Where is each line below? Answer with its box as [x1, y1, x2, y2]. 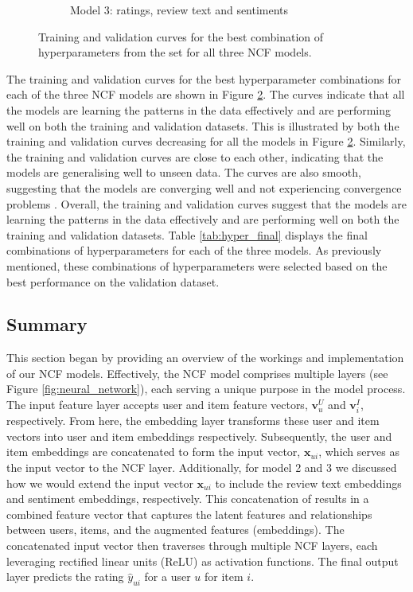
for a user [144, 568, 191, 585]
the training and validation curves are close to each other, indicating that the [6, 148, 384, 165]
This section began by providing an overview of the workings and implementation [6, 349, 404, 366]
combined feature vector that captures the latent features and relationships [6, 505, 372, 522]
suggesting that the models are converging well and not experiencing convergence [6, 179, 402, 196]
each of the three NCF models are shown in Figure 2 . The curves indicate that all [6, 86, 405, 103]
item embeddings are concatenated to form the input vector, [6, 443, 301, 460]
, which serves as [318, 443, 399, 460]
